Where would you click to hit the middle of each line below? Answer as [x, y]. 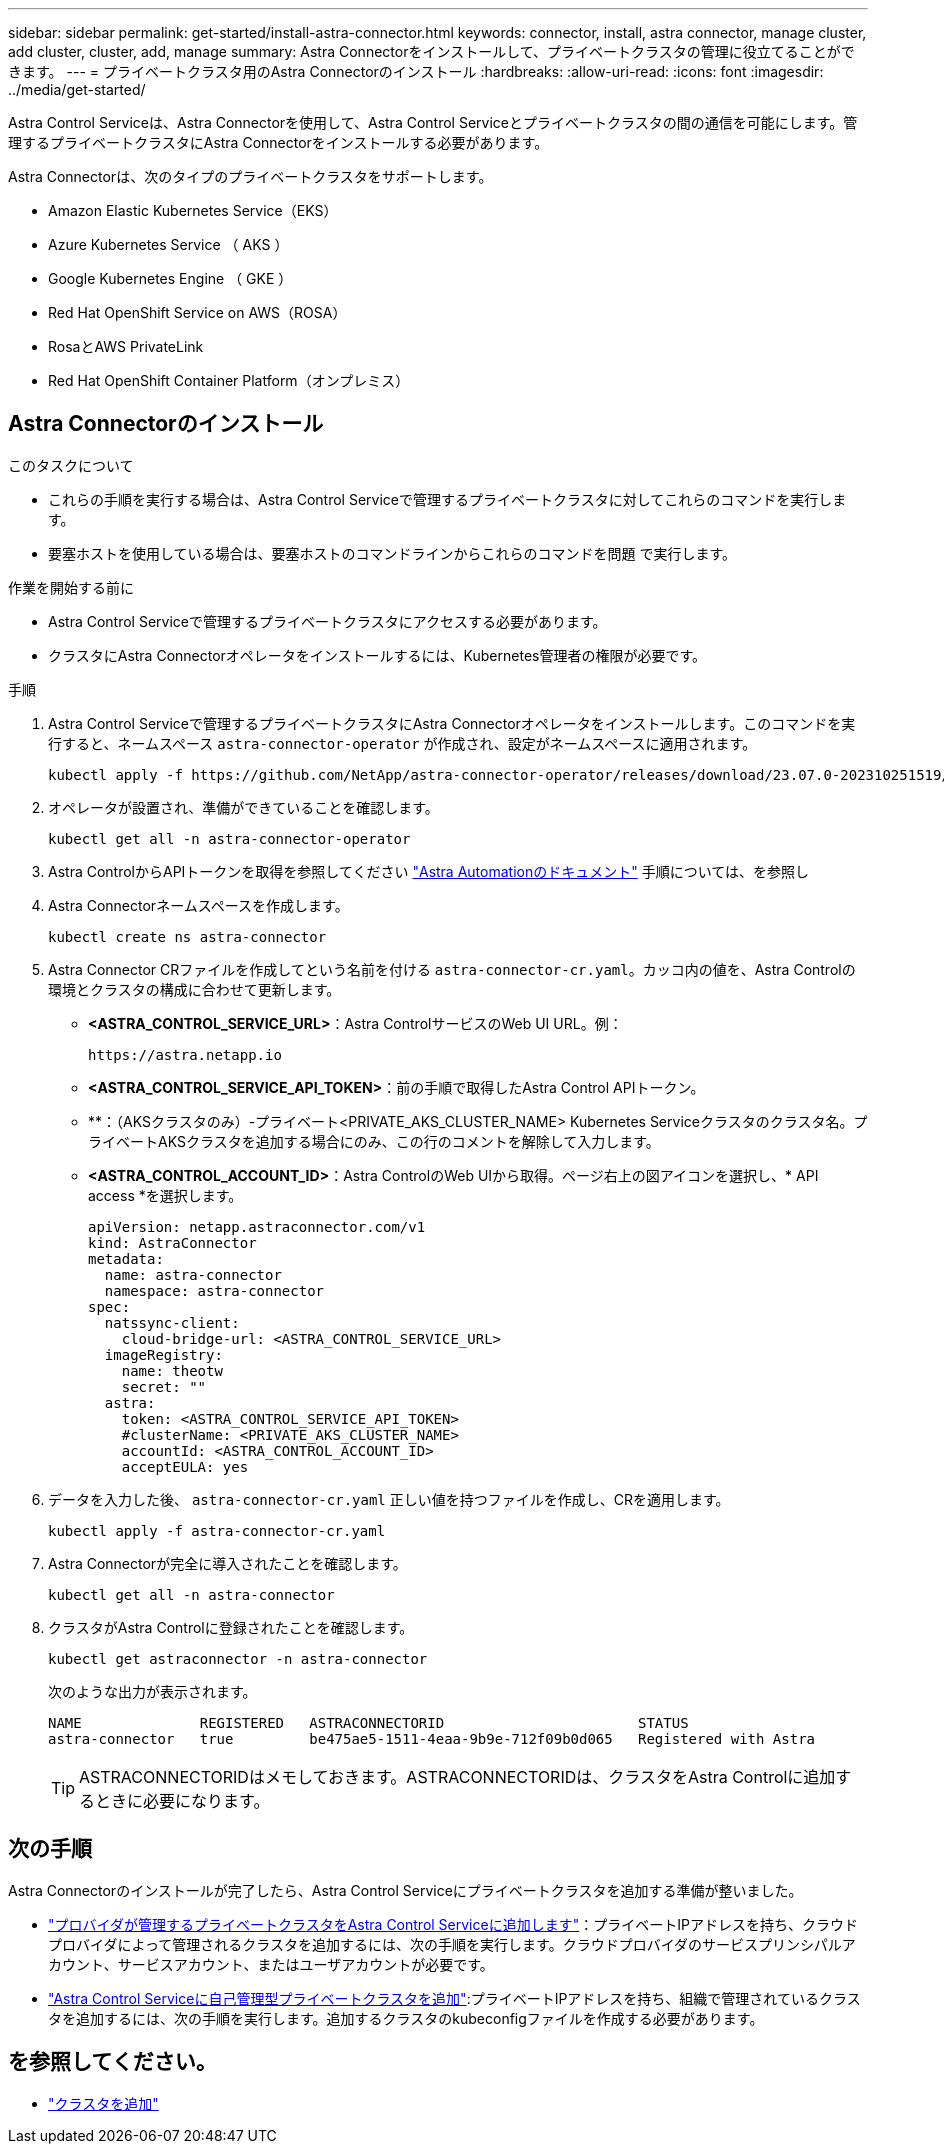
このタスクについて [71, 465]
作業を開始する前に [71, 587]
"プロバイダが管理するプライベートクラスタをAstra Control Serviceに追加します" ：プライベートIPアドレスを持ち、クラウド [453, 1924]
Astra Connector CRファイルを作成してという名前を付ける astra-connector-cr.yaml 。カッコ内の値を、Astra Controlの [452, 969]
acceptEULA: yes [185, 1466]
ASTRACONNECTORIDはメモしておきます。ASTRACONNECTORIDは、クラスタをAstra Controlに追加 [457, 1776]
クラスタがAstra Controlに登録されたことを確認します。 [231, 1627]
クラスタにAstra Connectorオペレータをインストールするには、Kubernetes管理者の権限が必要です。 [377, 655]
